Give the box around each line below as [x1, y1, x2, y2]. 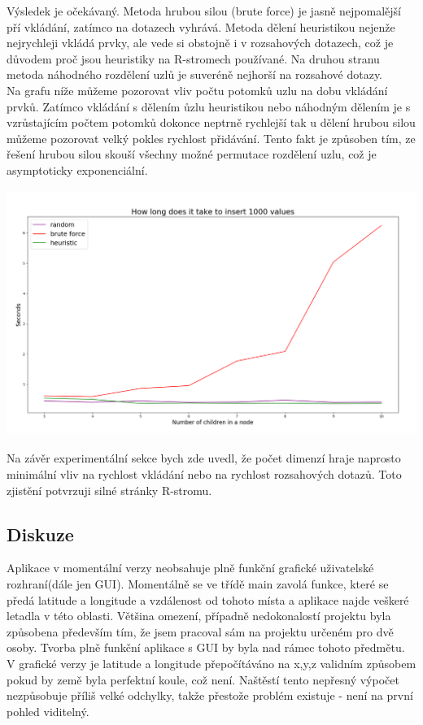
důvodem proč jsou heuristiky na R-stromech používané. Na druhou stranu [7, 50, 380, 67]
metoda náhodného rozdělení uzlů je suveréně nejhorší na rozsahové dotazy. [7, 66, 383, 83]
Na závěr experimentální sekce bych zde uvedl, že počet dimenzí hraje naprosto [7, 449, 401, 467]
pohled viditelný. [7, 702, 89, 719]
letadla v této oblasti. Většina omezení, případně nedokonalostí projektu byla [7, 607, 391, 624]
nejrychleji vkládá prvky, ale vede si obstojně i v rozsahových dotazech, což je [7, 34, 394, 51]
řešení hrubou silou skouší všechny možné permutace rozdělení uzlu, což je [7, 145, 377, 163]
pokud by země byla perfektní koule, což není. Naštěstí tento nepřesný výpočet [7, 671, 399, 688]
